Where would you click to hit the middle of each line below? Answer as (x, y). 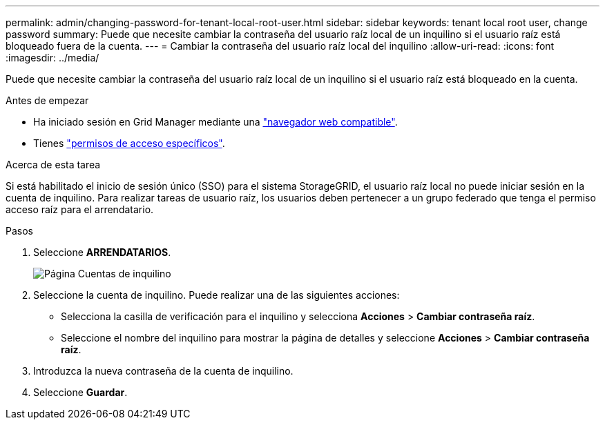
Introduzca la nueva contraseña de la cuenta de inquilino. (163, 371)
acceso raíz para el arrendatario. (80, 209)
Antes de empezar (47, 100)
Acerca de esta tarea (53, 165)
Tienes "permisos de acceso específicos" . (129, 143)
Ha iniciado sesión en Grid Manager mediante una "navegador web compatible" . (215, 122)
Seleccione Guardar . (80, 392)
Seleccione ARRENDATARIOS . (102, 252)
